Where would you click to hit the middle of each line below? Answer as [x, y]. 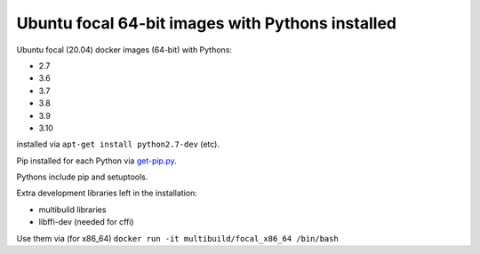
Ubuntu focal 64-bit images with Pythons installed [207, 23]
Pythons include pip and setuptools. [82, 177]
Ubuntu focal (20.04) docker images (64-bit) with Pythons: [124, 50]
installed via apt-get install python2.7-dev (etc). [118, 144]
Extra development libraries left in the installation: [107, 193]
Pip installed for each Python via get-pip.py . [96, 161]
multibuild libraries [72, 210]
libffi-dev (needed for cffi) [86, 222]
